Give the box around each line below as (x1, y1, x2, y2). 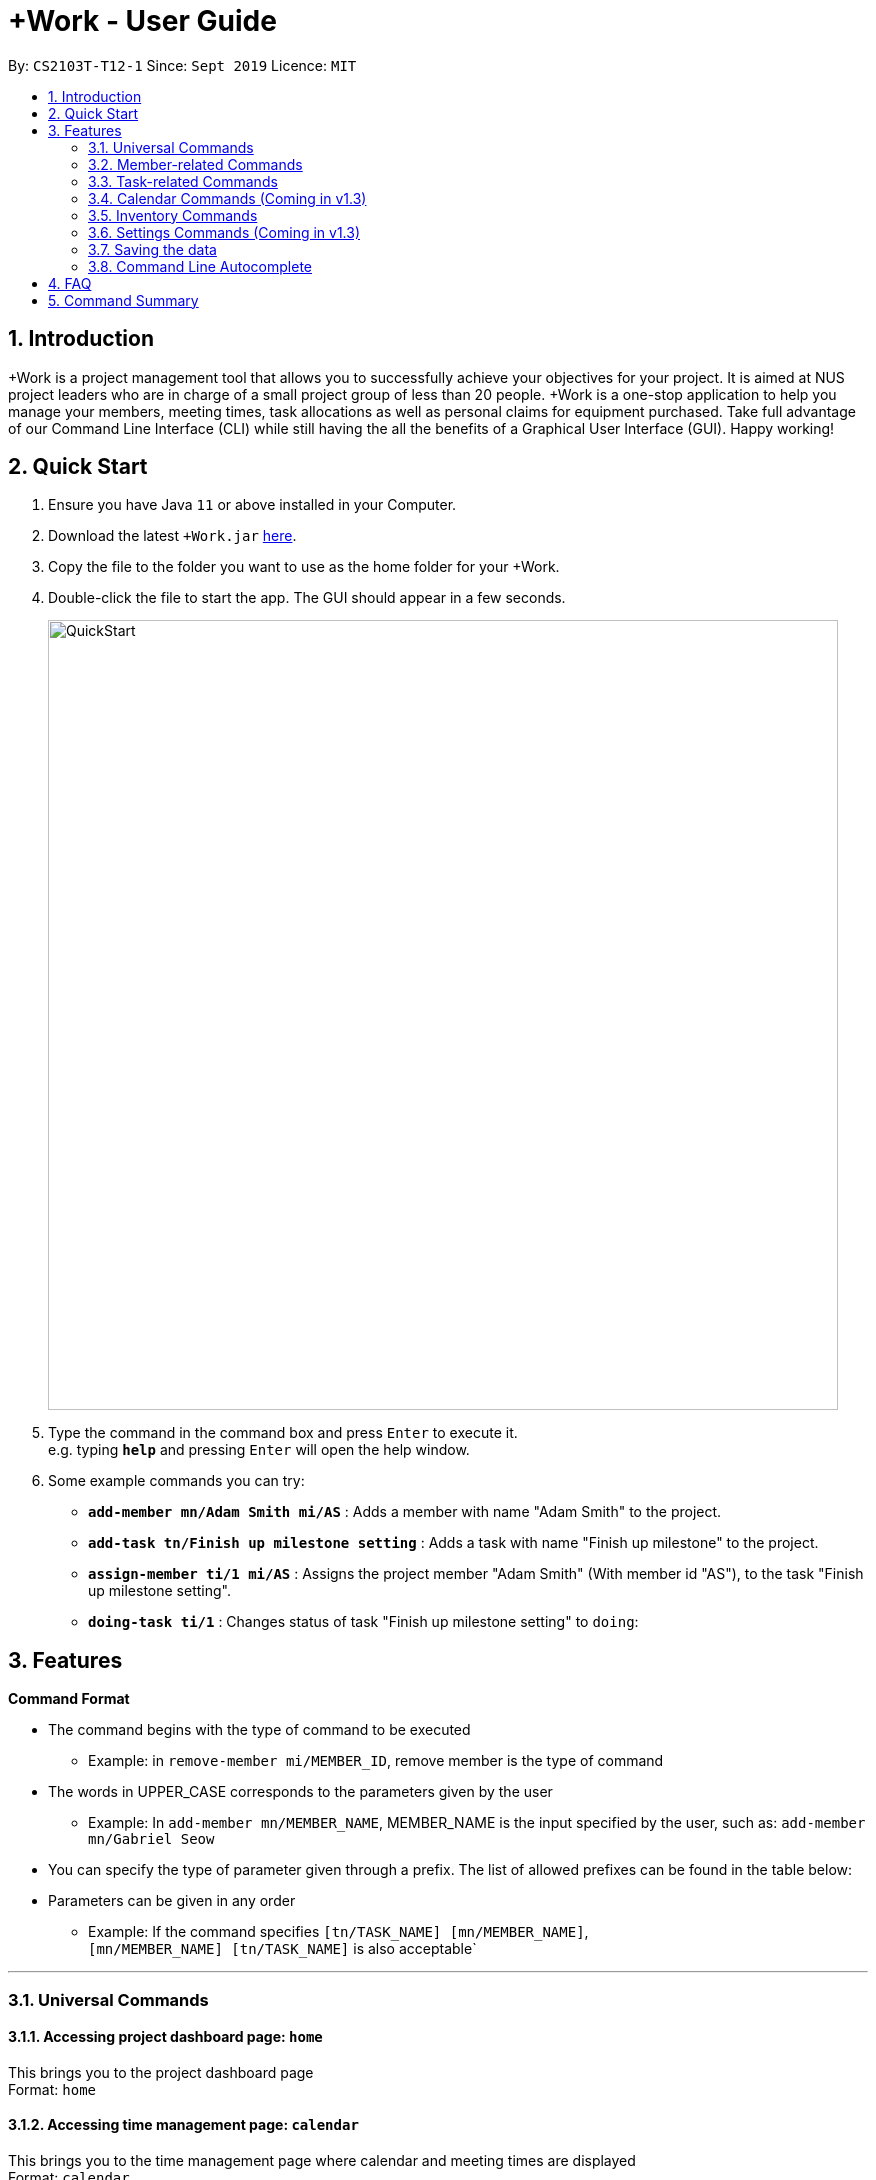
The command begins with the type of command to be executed (48, 1721, 471, 1739)
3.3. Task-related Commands (88, 172, 278, 190)
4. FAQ (48, 274, 92, 292)
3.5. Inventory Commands (88, 206, 258, 224)
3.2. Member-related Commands (88, 155, 303, 173)
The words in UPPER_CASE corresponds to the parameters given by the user (48, 1783, 553, 1801)
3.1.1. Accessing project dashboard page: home (8, 2028, 323, 2046)
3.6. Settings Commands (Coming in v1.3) (88, 223, 361, 241)
